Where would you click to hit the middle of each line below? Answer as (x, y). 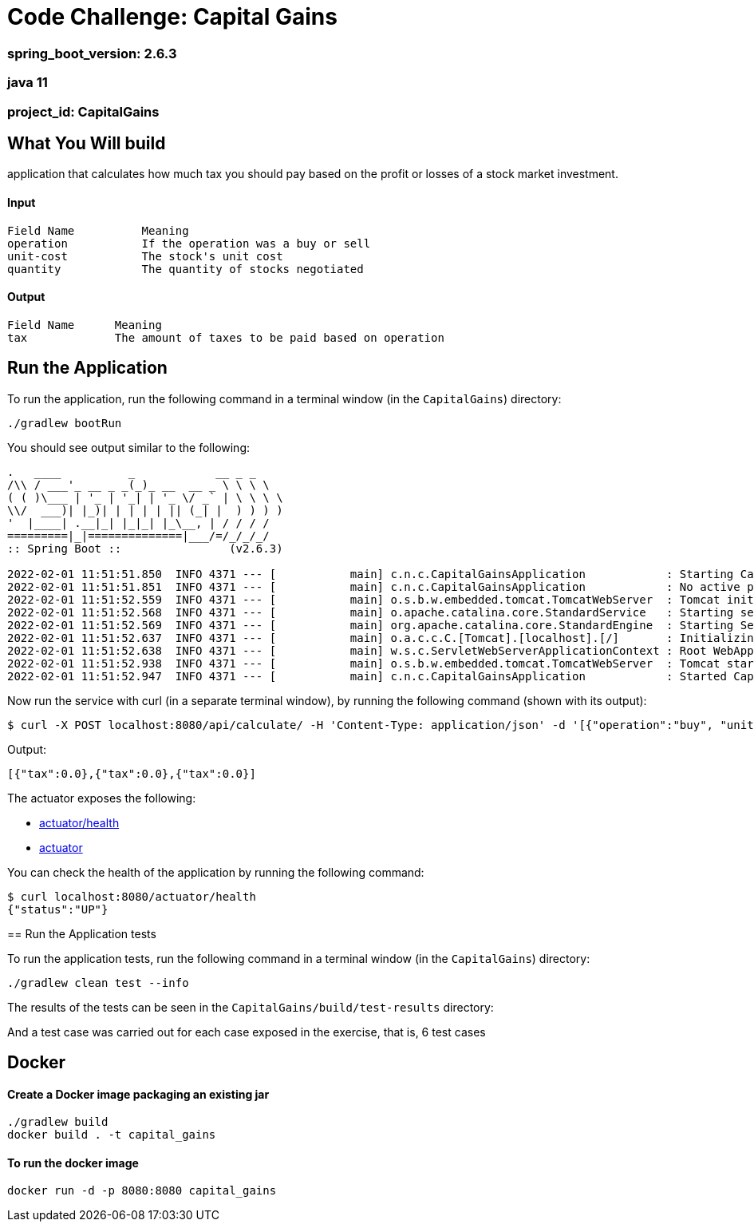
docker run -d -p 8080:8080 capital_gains (142, 1191)
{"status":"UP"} (58, 909)
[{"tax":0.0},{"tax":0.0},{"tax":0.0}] (132, 773)
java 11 (28, 83)
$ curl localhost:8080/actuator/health (132, 896)
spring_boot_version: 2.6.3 (92, 53)
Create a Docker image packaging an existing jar (138, 1094)
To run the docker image (73, 1163)
